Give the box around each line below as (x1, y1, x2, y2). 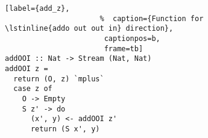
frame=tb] (104, 44, 143, 53)
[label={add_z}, (5, 4, 70, 13)
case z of (13, 84, 52, 93)
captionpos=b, (104, 34, 160, 43)
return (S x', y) (30, 124, 100, 133)
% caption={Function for (99, 14, 204, 23)
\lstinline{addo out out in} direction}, (5, 24, 174, 33)
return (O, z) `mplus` (13, 74, 104, 83)
